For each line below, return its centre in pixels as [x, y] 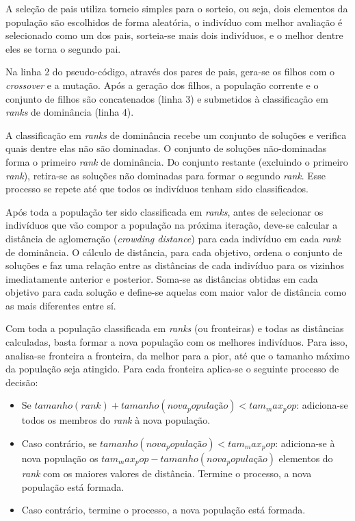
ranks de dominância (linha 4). [70, 112]
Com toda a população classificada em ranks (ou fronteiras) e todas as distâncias [175, 328]
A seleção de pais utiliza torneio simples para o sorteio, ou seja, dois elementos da [177, 8]
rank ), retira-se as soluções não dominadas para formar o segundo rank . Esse [166, 175]
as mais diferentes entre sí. [61, 305]
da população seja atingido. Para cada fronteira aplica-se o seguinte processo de [172, 369]
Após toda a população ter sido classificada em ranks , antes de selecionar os [165, 211]
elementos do [306, 458]
